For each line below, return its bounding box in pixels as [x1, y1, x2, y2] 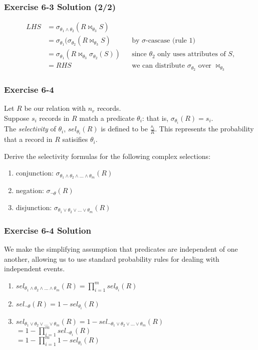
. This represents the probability [155, 123, 254, 134]
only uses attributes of [157, 51, 226, 58]
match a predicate [79, 113, 135, 123]
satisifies [62, 134, 88, 144]
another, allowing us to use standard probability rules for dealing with [4, 253, 219, 264]
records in [39, 113, 70, 123]
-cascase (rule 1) [145, 37, 195, 45]
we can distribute [132, 62, 185, 70]
